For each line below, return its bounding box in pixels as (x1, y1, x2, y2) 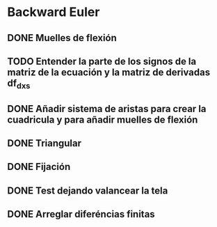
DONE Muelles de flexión (7, 32, 117, 44)
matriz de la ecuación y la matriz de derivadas (7, 66, 211, 78)
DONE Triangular (7, 137, 82, 149)
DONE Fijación (7, 161, 71, 173)
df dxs (7, 77, 31, 91)
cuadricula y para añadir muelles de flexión (7, 113, 198, 125)
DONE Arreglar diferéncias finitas (7, 208, 155, 220)
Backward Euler (7, 4, 100, 20)
